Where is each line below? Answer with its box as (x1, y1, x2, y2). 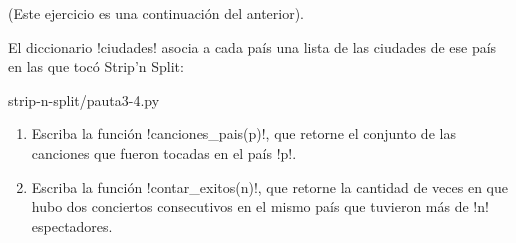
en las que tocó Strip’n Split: (8, 56, 184, 77)
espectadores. (31, 215, 113, 236)
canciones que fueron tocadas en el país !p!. (31, 142, 297, 163)
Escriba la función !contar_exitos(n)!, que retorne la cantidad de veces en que (31, 176, 508, 197)
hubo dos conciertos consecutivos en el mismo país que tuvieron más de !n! (31, 196, 489, 217)
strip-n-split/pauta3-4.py (8, 89, 160, 110)
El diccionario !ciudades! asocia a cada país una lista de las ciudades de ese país (8, 36, 497, 57)
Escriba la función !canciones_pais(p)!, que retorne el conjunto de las (31, 123, 456, 144)
